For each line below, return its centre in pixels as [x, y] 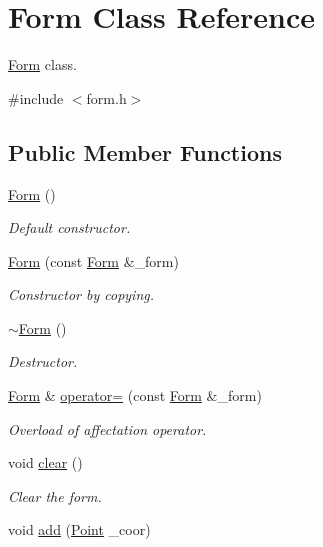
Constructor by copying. [81, 294]
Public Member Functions [145, 151]
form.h [106, 97]
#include [36, 97]
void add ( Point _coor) [79, 529]
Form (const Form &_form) [93, 260]
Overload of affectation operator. [107, 428]
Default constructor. [69, 227]
